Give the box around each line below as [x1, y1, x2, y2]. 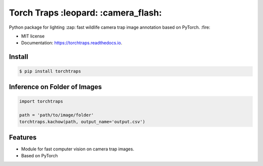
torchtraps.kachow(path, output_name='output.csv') [19, 119, 146, 125]
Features [9, 133, 37, 141]
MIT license [21, 33, 45, 39]
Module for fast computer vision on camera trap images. [21, 146, 134, 152]
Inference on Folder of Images [9, 83, 102, 91]
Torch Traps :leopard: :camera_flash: [9, 7, 162, 18]
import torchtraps [19, 98, 63, 104]
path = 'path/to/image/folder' [19, 112, 94, 118]
